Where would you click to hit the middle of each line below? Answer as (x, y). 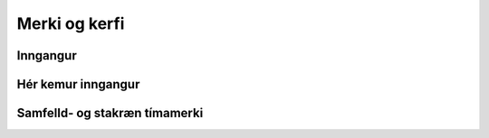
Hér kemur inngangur (78, 84)
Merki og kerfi (71, 23)
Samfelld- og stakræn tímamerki (110, 113)
